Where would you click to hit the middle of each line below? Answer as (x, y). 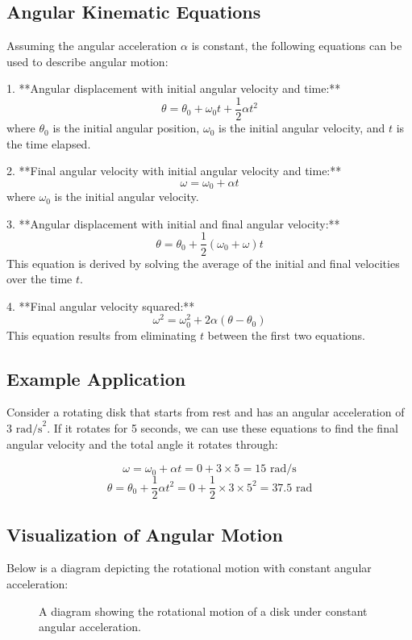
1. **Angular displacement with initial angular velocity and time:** (174, 88)
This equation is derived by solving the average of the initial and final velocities (203, 263)
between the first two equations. (287, 335)
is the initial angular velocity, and (302, 128)
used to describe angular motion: (87, 61)
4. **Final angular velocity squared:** (101, 305)
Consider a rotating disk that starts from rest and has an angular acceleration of (206, 412)
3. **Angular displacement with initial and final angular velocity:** (173, 223)
